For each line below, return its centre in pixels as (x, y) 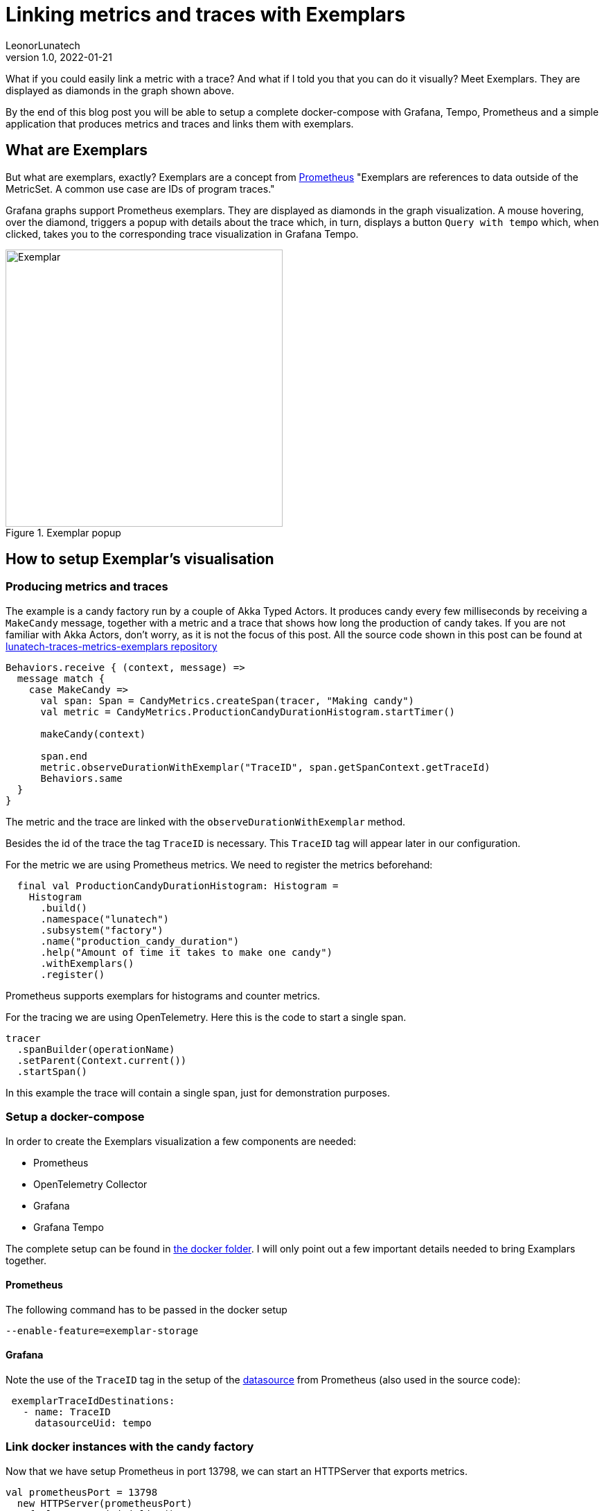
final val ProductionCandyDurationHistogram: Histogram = (178, 885)
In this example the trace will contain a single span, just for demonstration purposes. (198, 1092)
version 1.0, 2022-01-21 (59, 57)
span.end (64, 756)
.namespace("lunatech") (105, 919)
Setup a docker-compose (75, 1117)
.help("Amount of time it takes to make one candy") (187, 952)
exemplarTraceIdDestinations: (93, 1401)
